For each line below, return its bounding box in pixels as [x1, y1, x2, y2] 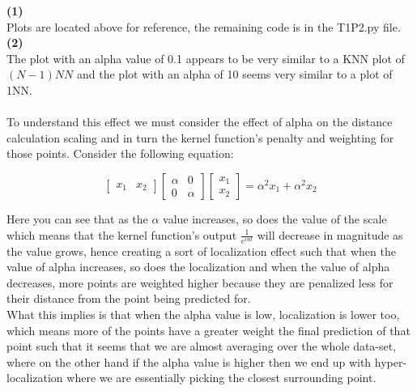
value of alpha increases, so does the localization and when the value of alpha [6, 258, 390, 275]
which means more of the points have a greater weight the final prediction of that [6, 321, 411, 338]
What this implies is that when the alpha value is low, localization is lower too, [6, 306, 400, 323]
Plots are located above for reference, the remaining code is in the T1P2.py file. [6, 18, 401, 35]
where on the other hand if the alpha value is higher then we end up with [6, 353, 372, 370]
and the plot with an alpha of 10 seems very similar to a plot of [77, 66, 393, 83]
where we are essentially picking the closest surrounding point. [66, 369, 377, 386]
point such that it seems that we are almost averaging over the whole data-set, [6, 338, 397, 355]
